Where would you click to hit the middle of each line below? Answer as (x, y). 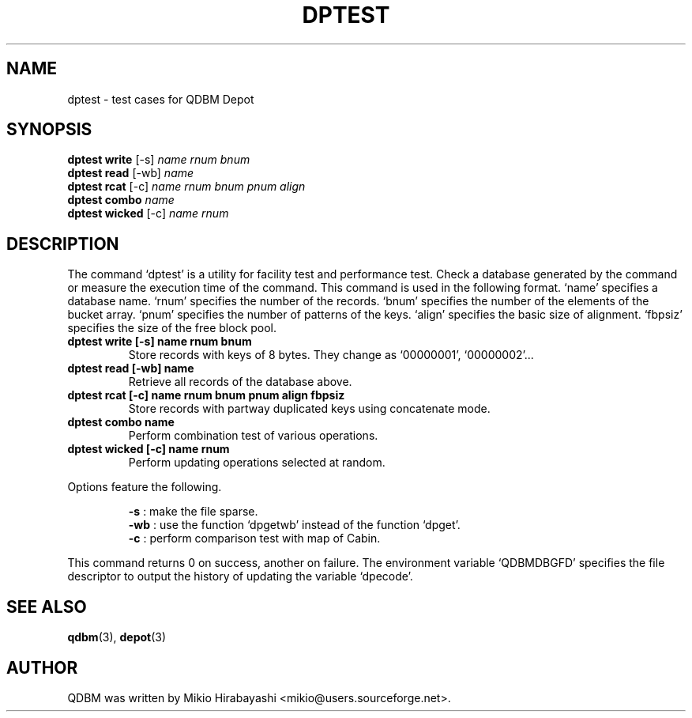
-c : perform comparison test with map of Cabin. (254, 538)
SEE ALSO (47, 607)
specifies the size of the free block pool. (172, 328)
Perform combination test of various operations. (253, 436)
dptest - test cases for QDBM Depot (161, 99)
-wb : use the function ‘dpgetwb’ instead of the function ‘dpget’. (294, 525)
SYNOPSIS (49, 130)
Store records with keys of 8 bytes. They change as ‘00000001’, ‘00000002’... (331, 355)
